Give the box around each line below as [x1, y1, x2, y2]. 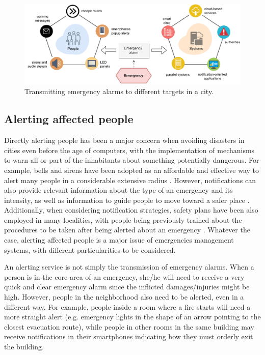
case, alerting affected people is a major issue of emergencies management [4, 234, 234, 245]
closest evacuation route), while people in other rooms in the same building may [4, 321, 254, 332]
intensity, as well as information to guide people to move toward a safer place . [4, 194, 250, 205]
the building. [4, 341, 44, 352]
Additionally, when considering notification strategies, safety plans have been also [4, 204, 258, 215]
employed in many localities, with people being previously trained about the [4, 214, 242, 225]
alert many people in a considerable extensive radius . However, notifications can [4, 174, 256, 185]
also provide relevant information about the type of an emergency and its [4, 185, 233, 195]
